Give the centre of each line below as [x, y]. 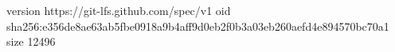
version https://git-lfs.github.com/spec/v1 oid [119, 10]
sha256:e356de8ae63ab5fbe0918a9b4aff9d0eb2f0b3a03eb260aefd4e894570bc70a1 [198, 26]
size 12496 [31, 41]
